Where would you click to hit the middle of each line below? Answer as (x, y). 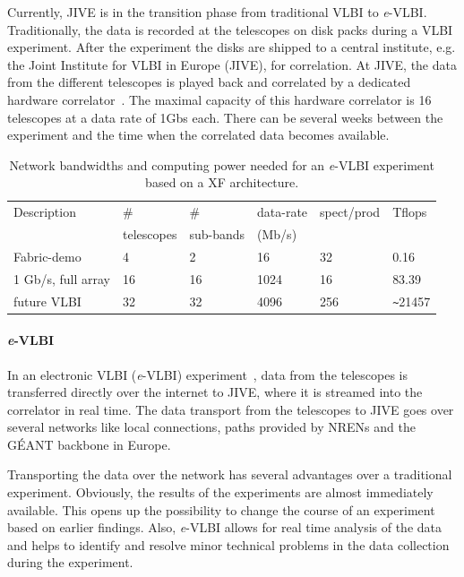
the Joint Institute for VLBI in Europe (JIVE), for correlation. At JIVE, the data (232, 64)
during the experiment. (70, 562)
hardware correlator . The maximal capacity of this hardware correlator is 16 (219, 99)
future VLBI (47, 301)
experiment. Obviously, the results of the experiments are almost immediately (220, 492)
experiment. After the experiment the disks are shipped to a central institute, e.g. (232, 47)
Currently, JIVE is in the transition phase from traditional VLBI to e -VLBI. (217, 12)
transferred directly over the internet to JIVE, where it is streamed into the (215, 392)
